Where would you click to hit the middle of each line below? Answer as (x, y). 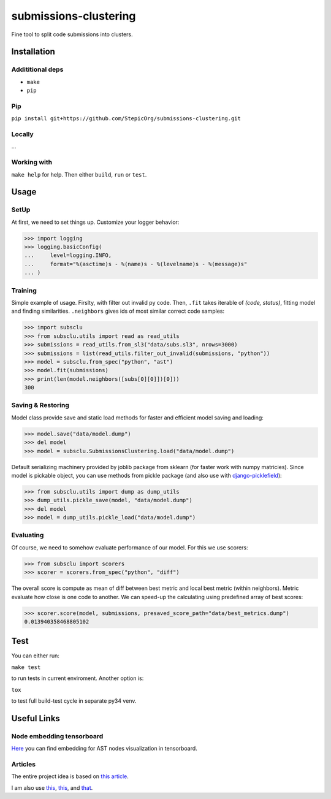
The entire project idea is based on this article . (70, 776)
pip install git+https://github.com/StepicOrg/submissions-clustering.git (126, 119)
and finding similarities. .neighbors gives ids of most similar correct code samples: (118, 311)
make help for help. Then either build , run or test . (79, 174)
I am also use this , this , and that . (52, 787)
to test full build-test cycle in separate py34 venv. (74, 701)
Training (24, 290)
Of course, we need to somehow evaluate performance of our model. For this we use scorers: (130, 547)
